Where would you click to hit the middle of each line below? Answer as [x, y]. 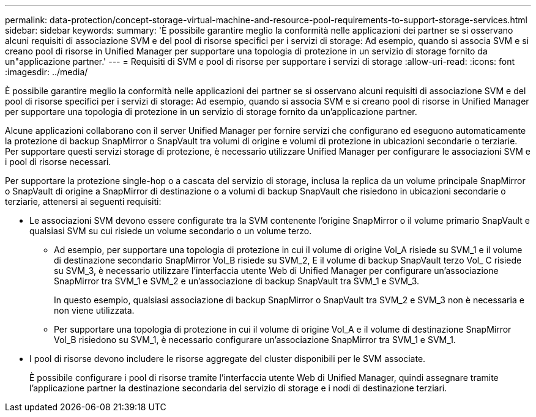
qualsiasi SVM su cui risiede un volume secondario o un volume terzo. [171, 231]
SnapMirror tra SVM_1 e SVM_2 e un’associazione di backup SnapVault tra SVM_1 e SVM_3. [237, 281]
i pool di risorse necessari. [58, 162]
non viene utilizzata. [94, 310]
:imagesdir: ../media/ [47, 72]
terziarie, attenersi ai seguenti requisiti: [83, 201]
